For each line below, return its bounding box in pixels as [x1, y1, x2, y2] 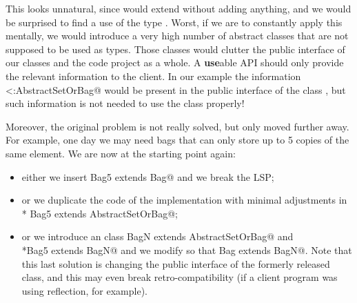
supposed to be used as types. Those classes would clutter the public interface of [6, 41, 345, 56]
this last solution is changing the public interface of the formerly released [21, 256, 330, 271]
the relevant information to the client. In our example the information [6, 68, 301, 83]
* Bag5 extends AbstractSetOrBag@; [21, 206, 178, 220]
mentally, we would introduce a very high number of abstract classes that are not [6, 28, 349, 43]
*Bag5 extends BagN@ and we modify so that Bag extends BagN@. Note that [21, 242, 352, 257]
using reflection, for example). [21, 283, 147, 297]
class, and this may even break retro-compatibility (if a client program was [21, 270, 338, 284]
